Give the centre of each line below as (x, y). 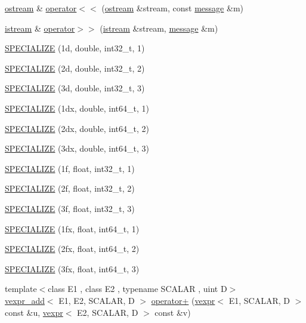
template (21, 289)
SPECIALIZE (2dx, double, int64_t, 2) (77, 128)
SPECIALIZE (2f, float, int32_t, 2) (70, 188)
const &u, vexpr (34, 312)
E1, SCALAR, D (259, 300)
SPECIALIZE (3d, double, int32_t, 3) (75, 88)
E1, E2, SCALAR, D (97, 300)
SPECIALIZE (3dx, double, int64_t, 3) (77, 148)
